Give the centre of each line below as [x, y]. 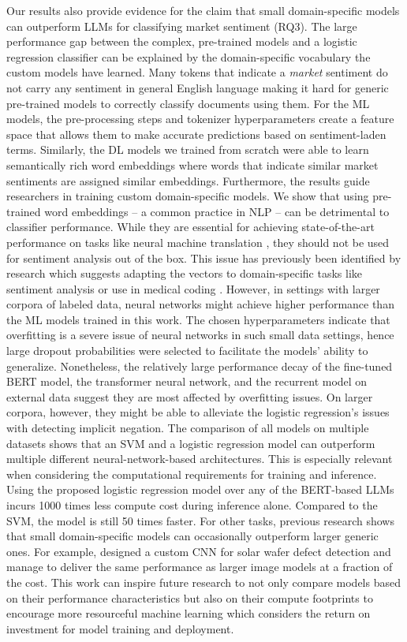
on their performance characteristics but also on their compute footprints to [190, 597]
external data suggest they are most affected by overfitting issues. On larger [190, 396]
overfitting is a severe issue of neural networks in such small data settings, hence [200, 335]
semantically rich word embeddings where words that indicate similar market [192, 164]
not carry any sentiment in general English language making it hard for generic [198, 87]
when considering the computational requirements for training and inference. [192, 474]
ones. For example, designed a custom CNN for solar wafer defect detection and [199, 551]
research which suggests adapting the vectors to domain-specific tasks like [185, 273]
